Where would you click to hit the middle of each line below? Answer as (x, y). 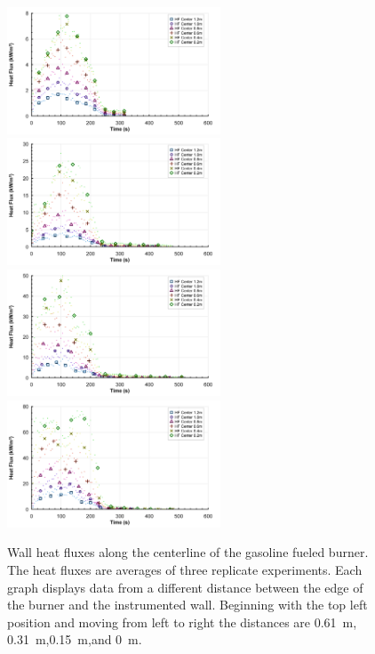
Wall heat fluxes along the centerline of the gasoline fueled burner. (188, 552)
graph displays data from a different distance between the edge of (185, 587)
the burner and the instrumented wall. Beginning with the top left (187, 605)
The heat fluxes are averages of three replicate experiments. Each (185, 569)
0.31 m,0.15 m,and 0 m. (75, 639)
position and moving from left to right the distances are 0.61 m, (182, 622)
